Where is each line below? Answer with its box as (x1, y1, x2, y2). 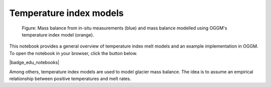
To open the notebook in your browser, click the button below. (9, 50, 138, 56)
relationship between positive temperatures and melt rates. (9, 75, 131, 81)
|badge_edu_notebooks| (9, 59, 60, 65)
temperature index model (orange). (22, 31, 94, 37)
